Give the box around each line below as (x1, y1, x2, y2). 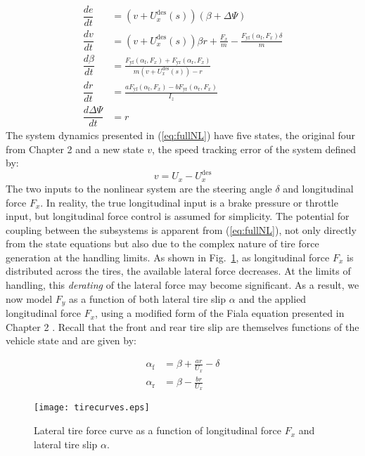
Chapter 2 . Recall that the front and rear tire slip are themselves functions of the (6, 319, 359, 334)
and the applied (238, 291, 307, 306)
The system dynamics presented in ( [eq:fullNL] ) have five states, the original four (6, 128, 355, 143)
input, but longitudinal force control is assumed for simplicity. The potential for (6, 209, 350, 223)
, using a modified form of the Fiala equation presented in (95, 306, 345, 320)
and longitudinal (283, 181, 354, 195)
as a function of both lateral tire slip (69, 291, 226, 306)
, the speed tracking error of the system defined (152, 141, 357, 156)
